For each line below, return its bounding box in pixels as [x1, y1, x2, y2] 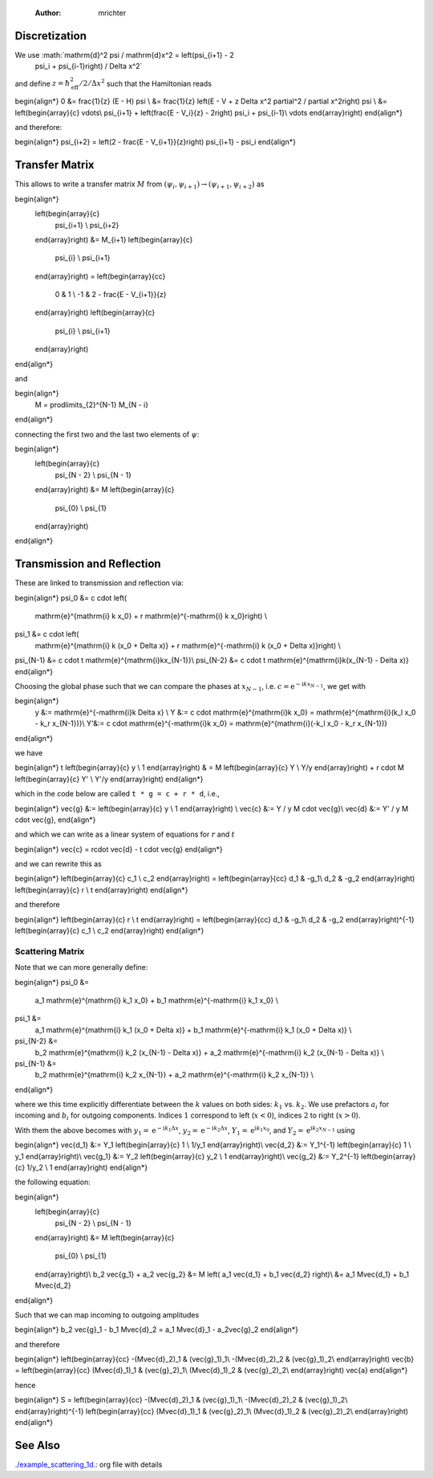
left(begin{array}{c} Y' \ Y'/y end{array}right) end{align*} [14, 774, 204, 784]
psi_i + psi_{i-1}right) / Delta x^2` [34, 61, 143, 71]
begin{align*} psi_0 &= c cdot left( [14, 592, 127, 602]
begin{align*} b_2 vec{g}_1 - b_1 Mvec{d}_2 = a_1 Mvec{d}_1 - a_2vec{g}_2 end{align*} [14, 1325, 299, 1334]
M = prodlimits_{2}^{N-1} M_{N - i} [34, 400, 148, 409]
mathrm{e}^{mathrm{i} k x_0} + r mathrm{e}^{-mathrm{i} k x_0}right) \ [34, 611, 268, 621]
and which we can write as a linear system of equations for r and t [14, 829, 236, 839]
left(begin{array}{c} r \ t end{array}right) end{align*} [14, 885, 188, 894]
